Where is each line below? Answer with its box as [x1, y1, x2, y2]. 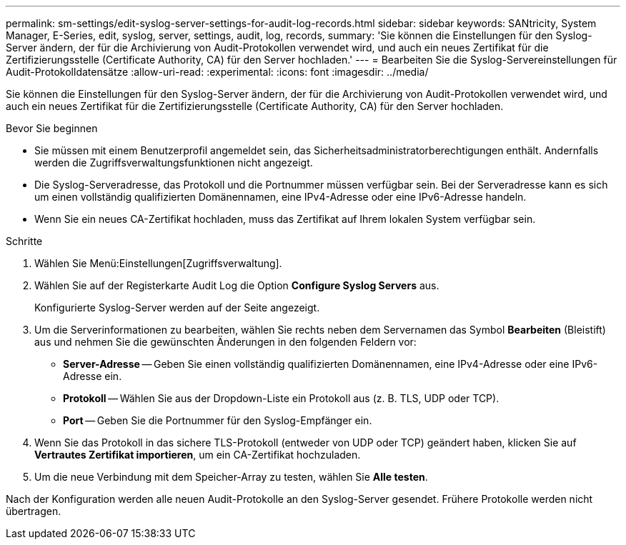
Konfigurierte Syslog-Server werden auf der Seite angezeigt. [34, 301, 320, 314]
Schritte [6, 235, 43, 247]
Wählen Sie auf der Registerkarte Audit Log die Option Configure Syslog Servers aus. [34, 279, 439, 291]
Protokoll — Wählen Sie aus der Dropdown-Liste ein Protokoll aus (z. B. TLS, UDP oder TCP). [63, 392, 500, 404]
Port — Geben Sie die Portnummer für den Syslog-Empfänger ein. [63, 414, 372, 426]
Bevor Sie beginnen [6, 122, 98, 134]
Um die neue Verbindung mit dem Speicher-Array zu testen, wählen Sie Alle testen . [34, 471, 428, 483]
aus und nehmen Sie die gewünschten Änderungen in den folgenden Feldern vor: [34, 336, 417, 348]
